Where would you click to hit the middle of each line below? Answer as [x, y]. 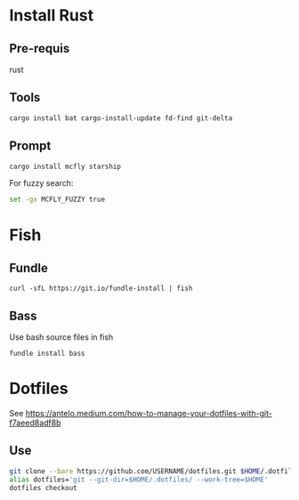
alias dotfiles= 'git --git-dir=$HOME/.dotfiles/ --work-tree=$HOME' [139, 480]
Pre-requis [40, 48]
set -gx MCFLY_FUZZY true [57, 200]
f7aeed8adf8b [35, 423]
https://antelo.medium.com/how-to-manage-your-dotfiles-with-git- [149, 413]
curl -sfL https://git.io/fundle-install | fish [101, 289]
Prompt [30, 146]
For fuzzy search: [41, 183]
